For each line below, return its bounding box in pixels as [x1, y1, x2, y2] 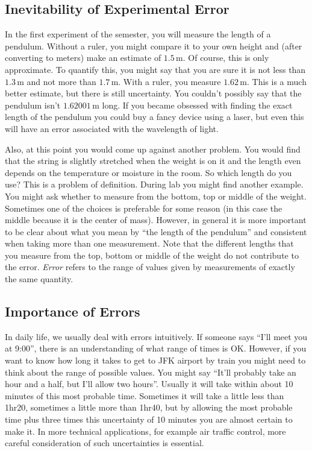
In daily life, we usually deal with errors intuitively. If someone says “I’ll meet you [5, 330, 308, 342]
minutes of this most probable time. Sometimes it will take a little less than [5, 389, 284, 402]
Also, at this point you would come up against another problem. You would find [5, 142, 301, 155]
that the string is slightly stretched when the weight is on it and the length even [5, 154, 301, 167]
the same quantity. [5, 273, 73, 285]
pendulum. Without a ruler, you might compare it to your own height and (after [5, 39, 302, 52]
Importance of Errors [5, 302, 140, 321]
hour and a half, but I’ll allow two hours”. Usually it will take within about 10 [5, 377, 293, 390]
